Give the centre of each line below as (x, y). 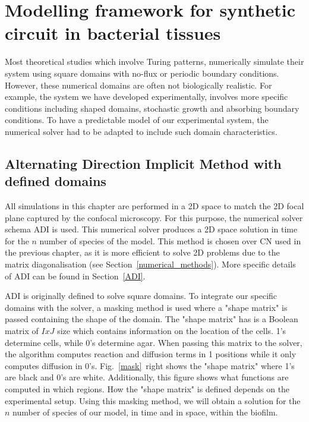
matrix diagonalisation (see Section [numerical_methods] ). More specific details (150, 264)
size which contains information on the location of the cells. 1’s (172, 330)
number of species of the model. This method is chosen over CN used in (170, 240)
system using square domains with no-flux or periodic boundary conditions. (142, 73)
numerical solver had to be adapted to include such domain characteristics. (141, 131)
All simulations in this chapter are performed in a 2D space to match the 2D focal (154, 206)
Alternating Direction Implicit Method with (143, 163)
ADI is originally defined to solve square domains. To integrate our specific (141, 296)
